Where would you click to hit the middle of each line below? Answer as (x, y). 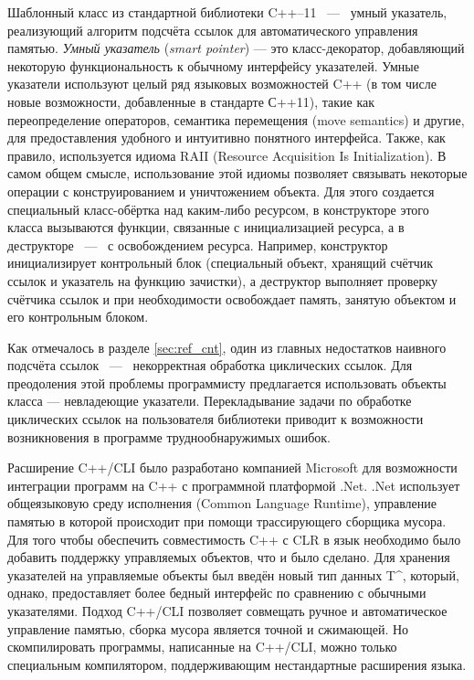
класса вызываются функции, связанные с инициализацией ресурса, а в (206, 227)
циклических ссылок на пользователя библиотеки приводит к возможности (216, 419)
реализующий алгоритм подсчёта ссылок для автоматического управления (213, 30)
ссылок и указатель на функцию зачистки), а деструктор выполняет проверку (222, 280)
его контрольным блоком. (78, 317)
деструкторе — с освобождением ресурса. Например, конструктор (198, 244)
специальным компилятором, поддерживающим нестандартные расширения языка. (237, 664)
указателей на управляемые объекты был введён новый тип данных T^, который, (233, 574)
